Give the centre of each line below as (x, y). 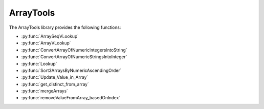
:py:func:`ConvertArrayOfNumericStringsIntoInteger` (74, 57)
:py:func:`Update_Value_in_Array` (55, 77)
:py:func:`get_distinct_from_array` (55, 84)
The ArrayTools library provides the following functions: (65, 27)
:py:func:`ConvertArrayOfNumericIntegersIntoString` (74, 50)
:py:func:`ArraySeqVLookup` (50, 36)
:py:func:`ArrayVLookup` (46, 43)
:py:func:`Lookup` (39, 64)
